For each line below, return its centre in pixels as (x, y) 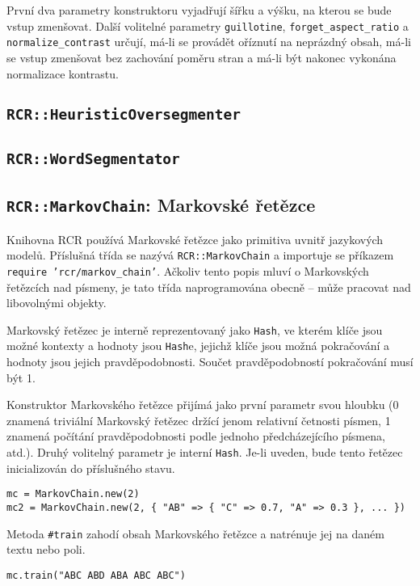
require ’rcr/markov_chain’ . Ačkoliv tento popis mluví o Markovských (188, 270)
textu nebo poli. (46, 549)
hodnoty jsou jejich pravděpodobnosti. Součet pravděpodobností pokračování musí (210, 361)
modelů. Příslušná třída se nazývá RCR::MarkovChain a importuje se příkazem (200, 255)
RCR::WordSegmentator (93, 158)
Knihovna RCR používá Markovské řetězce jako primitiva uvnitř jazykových (195, 239)
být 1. (21, 377)
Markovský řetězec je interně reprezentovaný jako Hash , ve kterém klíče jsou (195, 329)
